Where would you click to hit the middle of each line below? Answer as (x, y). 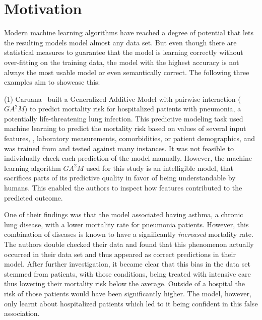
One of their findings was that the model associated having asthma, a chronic (124, 214)
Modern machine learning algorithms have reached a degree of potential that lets (129, 33)
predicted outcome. (34, 197)
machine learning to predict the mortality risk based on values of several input (125, 128)
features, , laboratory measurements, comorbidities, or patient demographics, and (130, 138)
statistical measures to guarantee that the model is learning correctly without (124, 52)
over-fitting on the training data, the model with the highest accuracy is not (122, 62)
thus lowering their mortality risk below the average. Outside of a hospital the (125, 283)
